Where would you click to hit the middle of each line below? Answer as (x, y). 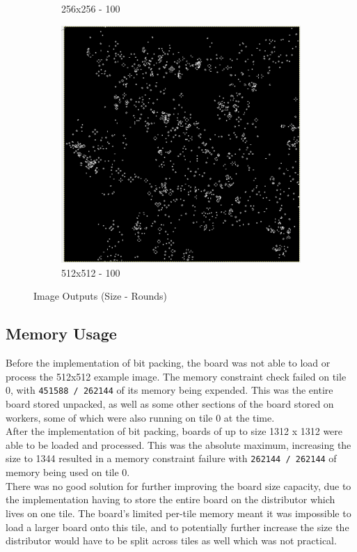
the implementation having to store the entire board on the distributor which (170, 499)
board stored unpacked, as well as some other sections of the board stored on (170, 404)
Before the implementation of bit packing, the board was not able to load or (168, 363)
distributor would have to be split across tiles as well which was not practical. (171, 540)
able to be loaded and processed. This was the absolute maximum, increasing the (178, 444)
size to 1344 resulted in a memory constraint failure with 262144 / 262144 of (171, 458)
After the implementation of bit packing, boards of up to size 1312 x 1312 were (174, 431)
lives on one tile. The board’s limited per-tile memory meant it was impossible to (178, 513)
